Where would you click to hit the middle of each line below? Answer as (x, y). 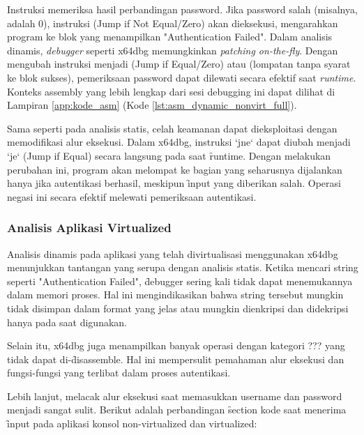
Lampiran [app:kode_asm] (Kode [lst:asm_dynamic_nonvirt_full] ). (152, 105)
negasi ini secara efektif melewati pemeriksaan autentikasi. (132, 196)
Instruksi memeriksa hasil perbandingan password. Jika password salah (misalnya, (182, 9)
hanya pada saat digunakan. (67, 322)
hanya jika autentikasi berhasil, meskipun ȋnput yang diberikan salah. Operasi (174, 183)
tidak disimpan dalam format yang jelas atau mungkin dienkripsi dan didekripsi (178, 308)
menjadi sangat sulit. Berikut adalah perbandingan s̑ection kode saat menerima (177, 410)
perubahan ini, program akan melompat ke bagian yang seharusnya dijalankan (175, 169)
